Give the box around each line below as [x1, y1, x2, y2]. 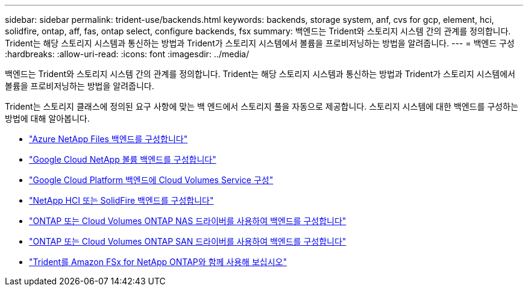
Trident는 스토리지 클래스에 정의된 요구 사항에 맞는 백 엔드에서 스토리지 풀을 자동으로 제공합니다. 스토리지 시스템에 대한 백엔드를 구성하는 [5, 101, 518, 111]
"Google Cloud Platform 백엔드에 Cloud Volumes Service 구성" [29, 175, 274, 185]
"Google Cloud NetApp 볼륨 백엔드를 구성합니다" [29, 154, 216, 164]
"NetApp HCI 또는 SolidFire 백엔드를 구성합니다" [29, 195, 214, 205]
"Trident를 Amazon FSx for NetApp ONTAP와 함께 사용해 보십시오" [29, 257, 287, 267]
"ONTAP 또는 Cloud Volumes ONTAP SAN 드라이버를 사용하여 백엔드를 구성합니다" [29, 236, 347, 246]
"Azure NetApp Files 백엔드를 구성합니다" [29, 134, 188, 144]
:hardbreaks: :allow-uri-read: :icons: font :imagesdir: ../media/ [5, 49, 250, 59]
